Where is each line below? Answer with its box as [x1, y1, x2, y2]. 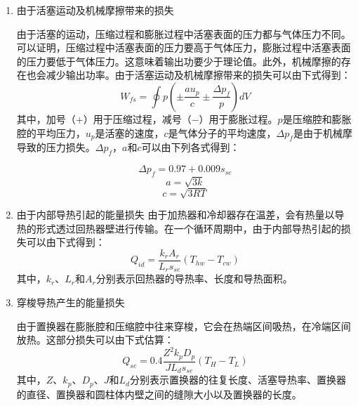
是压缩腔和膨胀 [282, 111, 352, 126]
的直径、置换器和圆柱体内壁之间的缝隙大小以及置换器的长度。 [16, 386, 302, 401]
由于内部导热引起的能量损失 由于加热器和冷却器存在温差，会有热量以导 [16, 207, 345, 222]
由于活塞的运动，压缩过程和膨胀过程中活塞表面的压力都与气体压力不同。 [16, 26, 351, 41]
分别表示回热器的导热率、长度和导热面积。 [95, 271, 293, 286]
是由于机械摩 [293, 125, 352, 140]
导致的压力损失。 [16, 140, 95, 155]
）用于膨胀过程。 [199, 111, 278, 126]
